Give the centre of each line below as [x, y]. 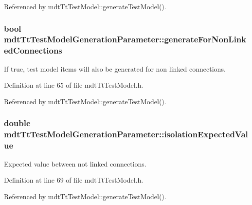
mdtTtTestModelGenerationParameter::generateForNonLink [125, 39]
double [17, 123]
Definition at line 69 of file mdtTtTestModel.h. [74, 180]
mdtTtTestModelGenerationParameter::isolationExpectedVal [126, 134]
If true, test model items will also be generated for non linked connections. [115, 68]
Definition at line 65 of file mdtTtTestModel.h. [74, 85]
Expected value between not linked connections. [75, 163]
